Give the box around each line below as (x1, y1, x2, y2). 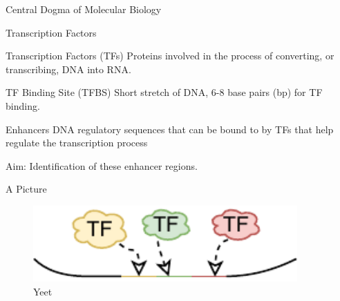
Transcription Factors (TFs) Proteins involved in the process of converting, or (6, 48, 334, 63)
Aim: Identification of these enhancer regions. (6, 158, 198, 173)
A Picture (6, 182, 47, 196)
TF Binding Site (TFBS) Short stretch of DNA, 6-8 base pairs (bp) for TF (6, 85, 323, 99)
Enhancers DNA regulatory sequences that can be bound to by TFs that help (6, 122, 334, 136)
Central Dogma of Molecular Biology (6, 2, 162, 16)
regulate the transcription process (6, 135, 148, 150)
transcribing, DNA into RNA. (6, 61, 131, 76)
